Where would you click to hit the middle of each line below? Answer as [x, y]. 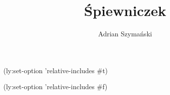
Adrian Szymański [125, 34]
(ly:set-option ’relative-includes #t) [56, 70]
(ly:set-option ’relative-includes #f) [56, 87]
